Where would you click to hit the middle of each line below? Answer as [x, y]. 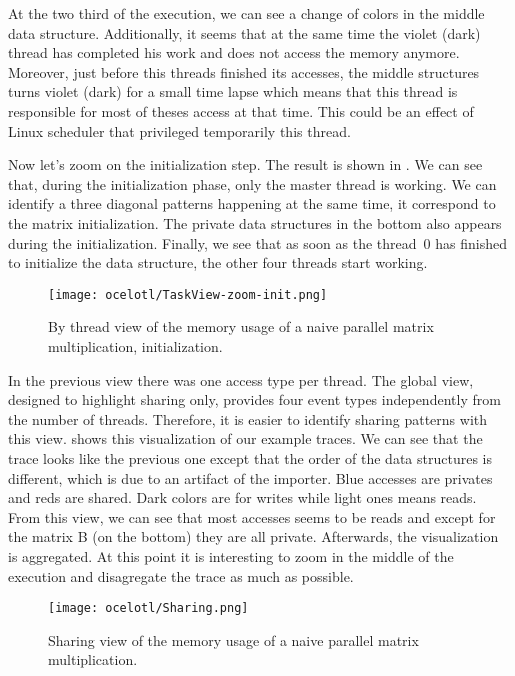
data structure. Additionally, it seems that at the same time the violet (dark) [244, 32]
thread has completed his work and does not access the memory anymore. [234, 52]
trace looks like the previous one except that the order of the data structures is [250, 457]
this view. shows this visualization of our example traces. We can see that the [245, 438]
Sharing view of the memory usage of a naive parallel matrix [233, 639]
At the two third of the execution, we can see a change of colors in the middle [246, 13]
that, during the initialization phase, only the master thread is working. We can [252, 183]
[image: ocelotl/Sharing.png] [148, 608]
